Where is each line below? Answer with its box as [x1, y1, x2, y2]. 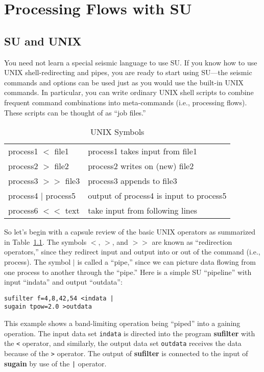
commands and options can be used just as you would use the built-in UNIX [4, 77, 244, 87]
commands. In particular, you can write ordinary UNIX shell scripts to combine [4, 87, 254, 98]
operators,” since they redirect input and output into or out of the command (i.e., [4, 246, 260, 257]
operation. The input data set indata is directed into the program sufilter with [4, 328, 255, 338]
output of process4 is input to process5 [88, 190, 227, 202]
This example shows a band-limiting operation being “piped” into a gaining [4, 318, 241, 329]
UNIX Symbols [90, 126, 145, 138]
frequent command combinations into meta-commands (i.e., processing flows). [4, 97, 247, 107]
